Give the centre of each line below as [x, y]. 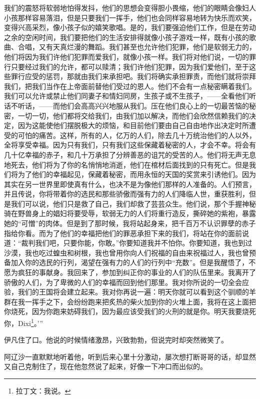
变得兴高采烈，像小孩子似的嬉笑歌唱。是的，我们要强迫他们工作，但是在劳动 [130, 27]
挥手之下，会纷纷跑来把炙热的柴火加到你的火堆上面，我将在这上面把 [144, 301]
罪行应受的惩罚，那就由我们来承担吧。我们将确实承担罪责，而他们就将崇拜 [133, 76]
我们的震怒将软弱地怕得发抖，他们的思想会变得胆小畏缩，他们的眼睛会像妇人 [130, 7]
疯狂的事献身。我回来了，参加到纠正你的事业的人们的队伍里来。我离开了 [137, 272]
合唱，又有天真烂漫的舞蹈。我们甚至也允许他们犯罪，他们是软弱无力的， [137, 47]
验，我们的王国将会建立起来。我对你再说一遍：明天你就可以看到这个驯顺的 [126, 292]
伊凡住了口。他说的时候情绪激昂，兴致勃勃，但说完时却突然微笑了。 [116, 340]
